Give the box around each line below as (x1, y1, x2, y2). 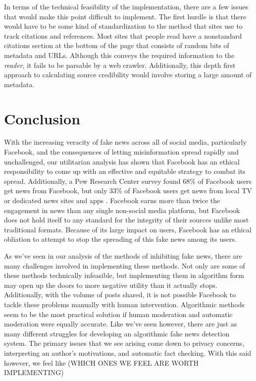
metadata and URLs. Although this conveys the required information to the (4, 50, 235, 60)
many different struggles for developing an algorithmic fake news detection (4, 328, 230, 338)
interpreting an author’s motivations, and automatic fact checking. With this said (4, 347, 252, 358)
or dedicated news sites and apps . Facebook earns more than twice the (4, 195, 220, 206)
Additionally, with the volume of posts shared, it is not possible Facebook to (4, 289, 236, 300)
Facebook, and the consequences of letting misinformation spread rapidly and (4, 147, 239, 157)
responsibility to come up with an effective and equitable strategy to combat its (4, 166, 246, 176)
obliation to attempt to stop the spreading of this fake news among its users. (4, 234, 237, 244)
